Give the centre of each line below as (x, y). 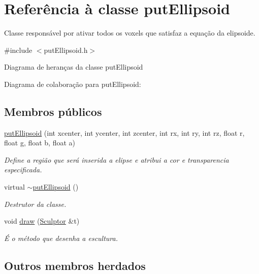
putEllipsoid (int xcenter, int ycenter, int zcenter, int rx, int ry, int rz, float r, (124, 132)
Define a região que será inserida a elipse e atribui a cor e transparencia (117, 159)
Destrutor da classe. (35, 204)
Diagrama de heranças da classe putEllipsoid (74, 67)
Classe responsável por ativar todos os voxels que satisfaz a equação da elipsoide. (130, 33)
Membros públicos (53, 111)
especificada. (23, 170)
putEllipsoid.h (66, 50)
